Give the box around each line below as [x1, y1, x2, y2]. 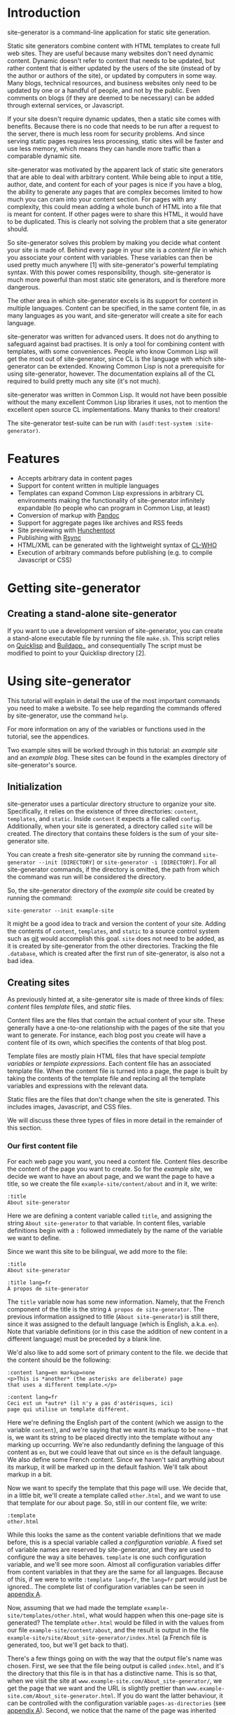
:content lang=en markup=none [7, 1369, 96, 1376]
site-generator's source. [7, 760, 78, 769]
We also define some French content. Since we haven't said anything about [7, 1455, 225, 1463]
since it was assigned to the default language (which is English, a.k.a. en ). [7, 1320, 219, 1328]
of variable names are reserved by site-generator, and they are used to [7, 1545, 212, 1553]
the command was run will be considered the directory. [7, 872, 166, 881]
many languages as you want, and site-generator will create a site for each [7, 311, 222, 320]
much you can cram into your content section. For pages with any [7, 194, 197, 204]
